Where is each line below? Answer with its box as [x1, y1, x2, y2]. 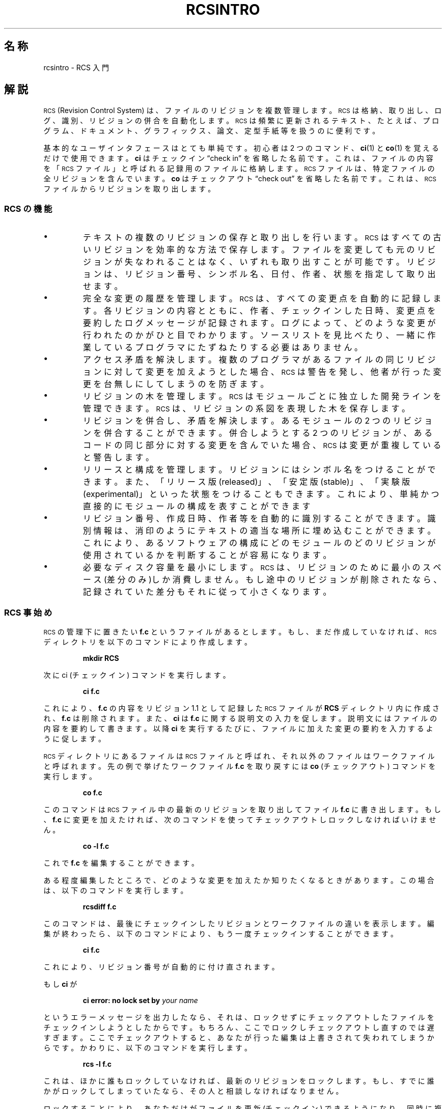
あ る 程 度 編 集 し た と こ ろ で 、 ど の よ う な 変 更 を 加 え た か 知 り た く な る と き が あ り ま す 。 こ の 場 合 [43, 875, 434, 884]
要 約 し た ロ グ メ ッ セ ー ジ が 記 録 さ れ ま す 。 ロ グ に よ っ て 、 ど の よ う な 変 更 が [83, 318, 436, 328]
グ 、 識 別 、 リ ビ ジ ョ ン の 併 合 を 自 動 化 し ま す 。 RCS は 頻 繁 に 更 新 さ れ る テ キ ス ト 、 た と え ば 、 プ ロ [43, 116, 439, 125]
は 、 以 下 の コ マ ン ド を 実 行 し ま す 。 [43, 885, 188, 895]
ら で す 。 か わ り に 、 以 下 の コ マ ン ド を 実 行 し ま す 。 [43, 1043, 252, 1052]
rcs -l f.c [82, 1059, 111, 1068]
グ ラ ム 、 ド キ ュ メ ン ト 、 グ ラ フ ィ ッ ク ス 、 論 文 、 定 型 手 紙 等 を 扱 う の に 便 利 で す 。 [43, 126, 380, 135]
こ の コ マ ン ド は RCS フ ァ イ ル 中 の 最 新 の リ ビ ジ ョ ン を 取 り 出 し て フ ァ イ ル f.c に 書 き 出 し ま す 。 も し [43, 805, 441, 814]
